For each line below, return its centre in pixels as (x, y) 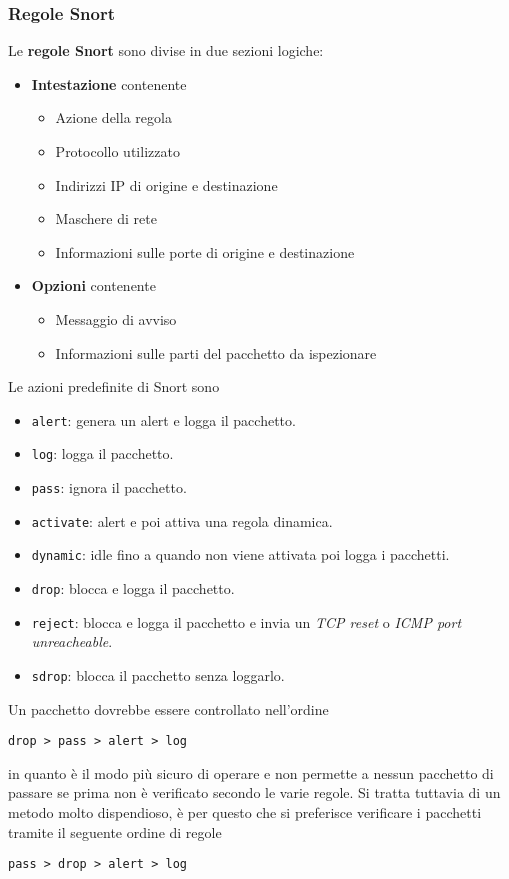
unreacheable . (72, 641)
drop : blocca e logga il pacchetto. (133, 588)
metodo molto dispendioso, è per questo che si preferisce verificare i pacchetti (245, 812)
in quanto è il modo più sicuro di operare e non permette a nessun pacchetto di (251, 772)
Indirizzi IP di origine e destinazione (166, 184)
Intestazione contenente (109, 83)
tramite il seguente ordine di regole (115, 831)
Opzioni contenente (93, 285)
